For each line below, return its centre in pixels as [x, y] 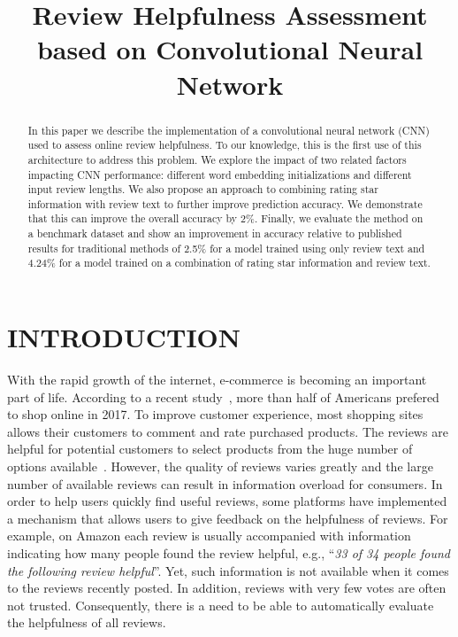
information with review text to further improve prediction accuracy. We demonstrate [225, 203]
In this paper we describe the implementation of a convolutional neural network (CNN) [229, 130]
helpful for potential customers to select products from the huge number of [210, 449]
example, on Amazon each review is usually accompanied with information [209, 536]
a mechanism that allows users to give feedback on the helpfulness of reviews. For [228, 518]
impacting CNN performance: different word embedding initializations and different [220, 174]
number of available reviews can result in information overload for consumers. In [225, 483]
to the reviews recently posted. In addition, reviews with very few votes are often [227, 588]
